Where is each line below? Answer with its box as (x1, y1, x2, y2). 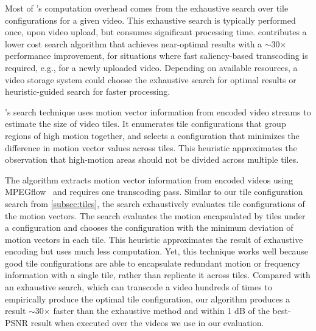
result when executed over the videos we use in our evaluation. (30, 316, 264, 329)
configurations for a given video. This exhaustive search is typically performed (5, 13, 296, 26)
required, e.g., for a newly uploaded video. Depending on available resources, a (5, 61, 298, 73)
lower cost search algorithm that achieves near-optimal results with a (5, 37, 262, 50)
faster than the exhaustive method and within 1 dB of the (53, 304, 270, 317)
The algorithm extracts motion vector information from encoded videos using (5, 173, 293, 186)
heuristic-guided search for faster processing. (5, 85, 170, 98)
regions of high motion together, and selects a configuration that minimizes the (5, 129, 300, 142)
